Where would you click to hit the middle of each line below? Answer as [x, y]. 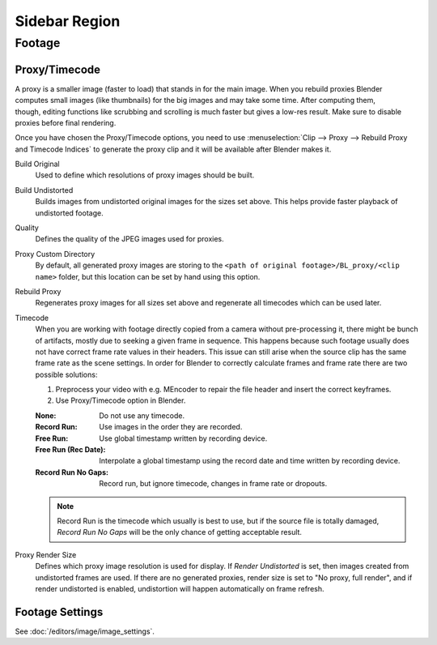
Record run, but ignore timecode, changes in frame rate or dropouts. [213, 484]
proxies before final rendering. [66, 122]
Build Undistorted [44, 190]
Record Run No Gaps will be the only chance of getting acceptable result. [180, 532]
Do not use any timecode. [142, 415]
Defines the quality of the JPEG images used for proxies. [129, 239]
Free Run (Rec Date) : [70, 450]
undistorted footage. [70, 213]
